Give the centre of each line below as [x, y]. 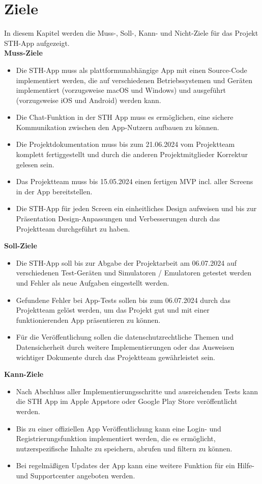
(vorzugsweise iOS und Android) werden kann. [89, 100]
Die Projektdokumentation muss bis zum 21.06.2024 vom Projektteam [125, 144]
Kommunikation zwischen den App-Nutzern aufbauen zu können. [118, 127]
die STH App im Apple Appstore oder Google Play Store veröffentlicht [127, 401]
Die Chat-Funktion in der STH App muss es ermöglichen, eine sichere [125, 117]
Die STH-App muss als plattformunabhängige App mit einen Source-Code [132, 70]
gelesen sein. [35, 164]
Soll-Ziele [21, 246]
